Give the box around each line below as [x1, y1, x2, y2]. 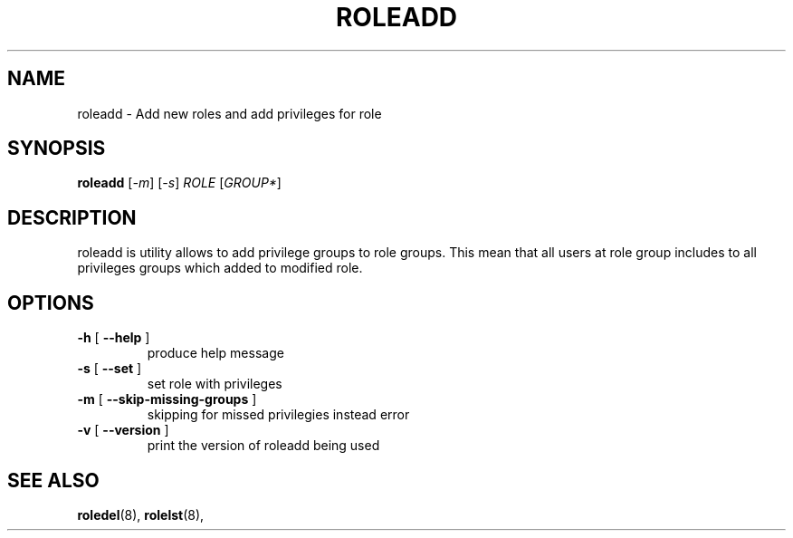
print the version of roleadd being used [147, 437, 380, 454]
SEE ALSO [7, 468, 100, 492]
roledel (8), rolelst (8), [77, 506, 205, 523]
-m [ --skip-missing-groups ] [77, 391, 257, 408]
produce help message [147, 345, 284, 361]
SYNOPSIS [7, 137, 106, 160]
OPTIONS [7, 291, 94, 314]
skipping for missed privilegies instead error [147, 407, 410, 423]
